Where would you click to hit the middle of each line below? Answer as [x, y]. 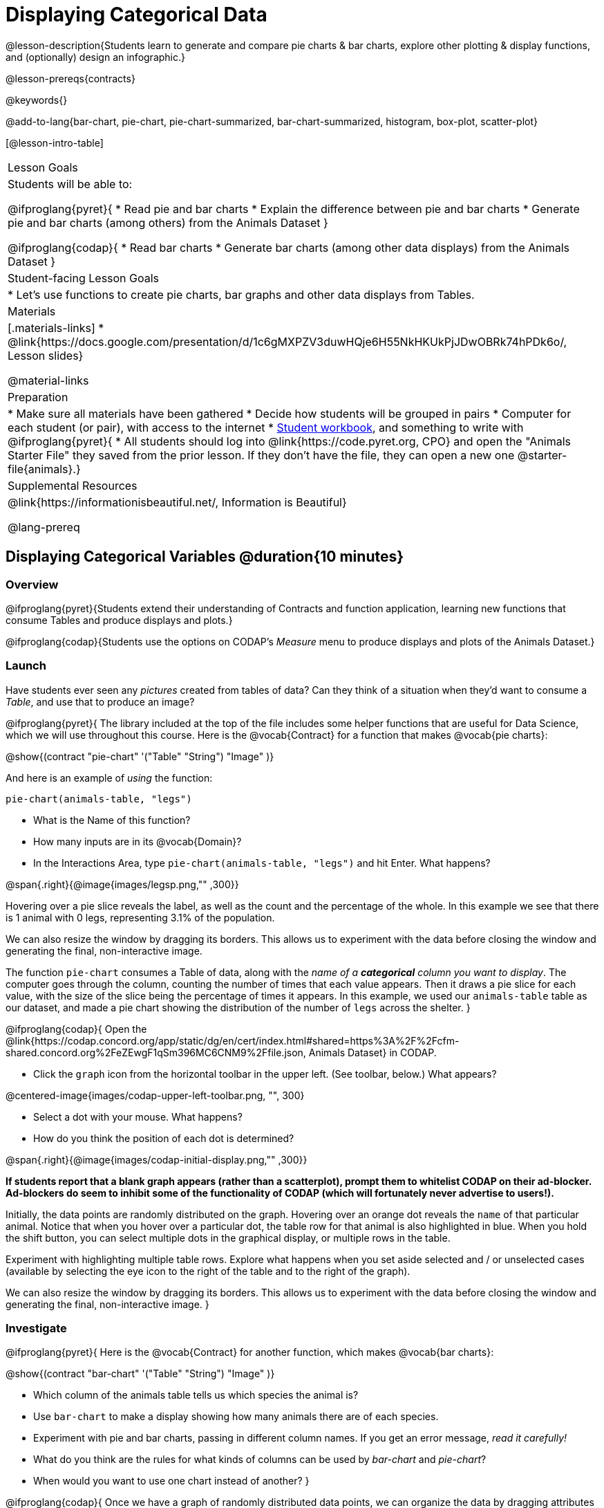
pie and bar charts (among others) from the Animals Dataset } [168, 222]
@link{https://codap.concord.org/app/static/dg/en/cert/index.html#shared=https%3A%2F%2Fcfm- [233, 1040]
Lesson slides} [46, 355]
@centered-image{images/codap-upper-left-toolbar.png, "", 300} [155, 1095]
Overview [32, 584]
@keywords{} [37, 100]
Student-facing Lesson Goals [84, 278]
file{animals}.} [44, 469]
